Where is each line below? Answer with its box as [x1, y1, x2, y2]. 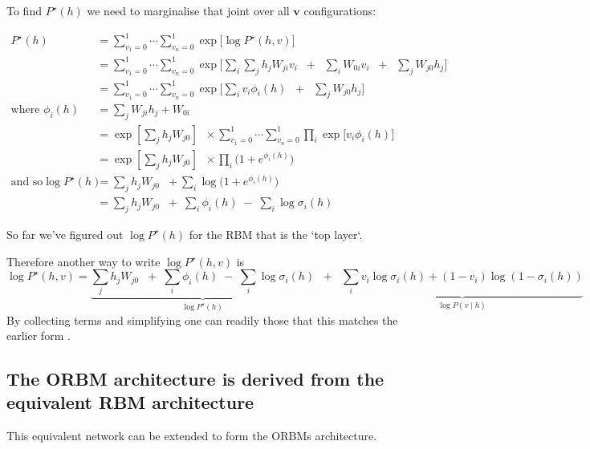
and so [10, 176, 43, 188]
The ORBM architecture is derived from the [6, 366, 385, 391]
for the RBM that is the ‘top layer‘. [189, 225, 363, 242]
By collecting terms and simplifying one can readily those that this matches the [6, 311, 398, 328]
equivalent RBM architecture [6, 390, 254, 415]
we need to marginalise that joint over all [87, 2, 290, 18]
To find [6, 2, 42, 18]
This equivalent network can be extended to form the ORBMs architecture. [6, 427, 377, 444]
